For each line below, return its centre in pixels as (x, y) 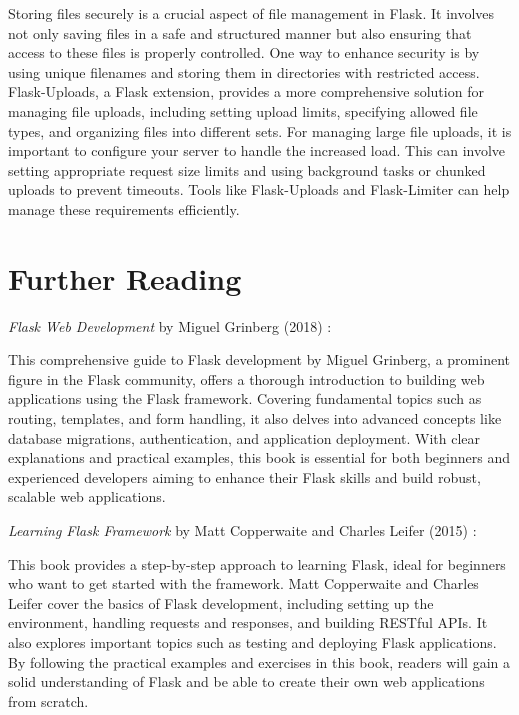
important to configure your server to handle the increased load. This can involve (257, 150)
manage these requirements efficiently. (124, 208)
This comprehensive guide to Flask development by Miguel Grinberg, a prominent (259, 359)
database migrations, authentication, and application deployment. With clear (244, 437)
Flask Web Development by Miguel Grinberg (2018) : (170, 325)
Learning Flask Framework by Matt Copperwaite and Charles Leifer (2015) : (242, 530)
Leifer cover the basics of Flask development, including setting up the (221, 602)
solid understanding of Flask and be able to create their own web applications (246, 681)
